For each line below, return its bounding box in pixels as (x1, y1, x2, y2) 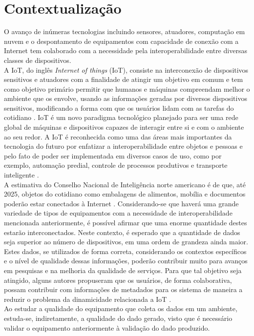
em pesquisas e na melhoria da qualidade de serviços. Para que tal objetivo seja (4, 265, 242, 275)
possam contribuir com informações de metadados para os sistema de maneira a (4, 284, 243, 295)
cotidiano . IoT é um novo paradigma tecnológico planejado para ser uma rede (4, 112, 238, 122)
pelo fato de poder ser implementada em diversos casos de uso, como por (4, 150, 222, 160)
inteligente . (4, 170, 39, 180)
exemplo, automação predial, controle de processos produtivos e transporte (4, 160, 228, 170)
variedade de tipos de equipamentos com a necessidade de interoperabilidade (4, 208, 233, 218)
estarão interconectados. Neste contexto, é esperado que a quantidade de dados (4, 227, 240, 237)
